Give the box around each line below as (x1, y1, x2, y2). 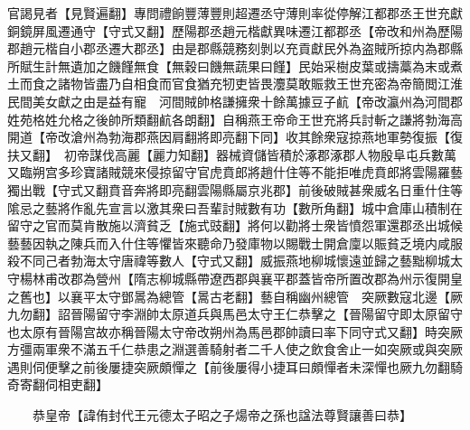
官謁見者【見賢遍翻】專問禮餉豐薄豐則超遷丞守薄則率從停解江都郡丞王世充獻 (7, 4, 463, 22)
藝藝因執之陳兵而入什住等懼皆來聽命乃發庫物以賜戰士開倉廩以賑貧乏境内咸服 (7, 233, 463, 252)
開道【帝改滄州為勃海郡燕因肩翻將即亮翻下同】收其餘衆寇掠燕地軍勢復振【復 (7, 127, 463, 146)
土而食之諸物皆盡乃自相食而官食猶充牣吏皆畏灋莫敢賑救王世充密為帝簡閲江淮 (7, 74, 463, 93)
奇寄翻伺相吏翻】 (7, 375, 108, 394)
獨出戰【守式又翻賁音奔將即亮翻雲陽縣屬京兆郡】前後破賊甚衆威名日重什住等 (7, 180, 463, 199)
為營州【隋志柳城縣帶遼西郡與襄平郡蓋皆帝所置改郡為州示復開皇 (82, 268, 463, 287)
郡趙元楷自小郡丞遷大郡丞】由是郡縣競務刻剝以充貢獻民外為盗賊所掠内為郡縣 (7, 39, 463, 58)
